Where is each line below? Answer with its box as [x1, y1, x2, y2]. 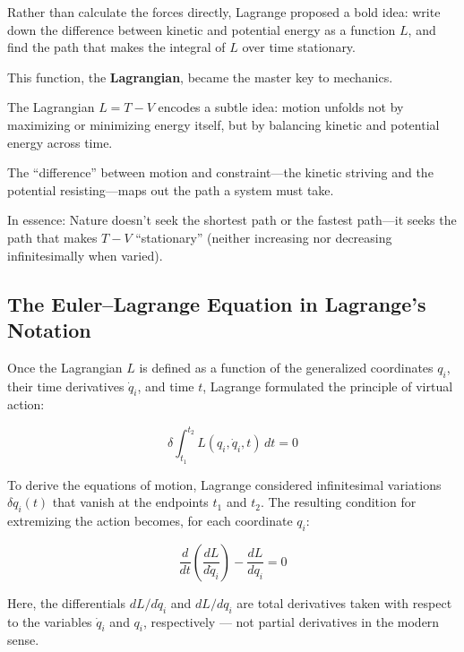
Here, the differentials [7, 593, 125, 612]
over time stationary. [242, 38, 356, 56]
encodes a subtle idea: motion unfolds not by [158, 98, 404, 116]
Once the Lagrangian [7, 357, 123, 376]
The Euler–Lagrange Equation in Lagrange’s [7, 289, 426, 317]
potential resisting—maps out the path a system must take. [7, 180, 334, 199]
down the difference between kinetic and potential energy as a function [7, 20, 396, 39]
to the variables [7, 612, 92, 631]
